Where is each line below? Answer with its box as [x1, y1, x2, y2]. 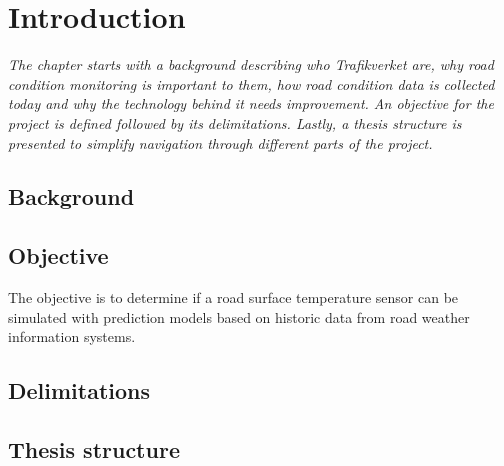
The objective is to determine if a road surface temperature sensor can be [8, 287, 459, 308]
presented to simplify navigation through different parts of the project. [8, 132, 433, 153]
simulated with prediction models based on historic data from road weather [8, 306, 470, 327]
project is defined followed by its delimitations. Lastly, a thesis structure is [8, 112, 462, 133]
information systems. [8, 326, 136, 347]
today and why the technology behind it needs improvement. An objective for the [8, 93, 494, 114]
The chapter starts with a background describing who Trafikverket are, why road [8, 54, 494, 75]
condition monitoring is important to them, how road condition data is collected [8, 73, 495, 94]
